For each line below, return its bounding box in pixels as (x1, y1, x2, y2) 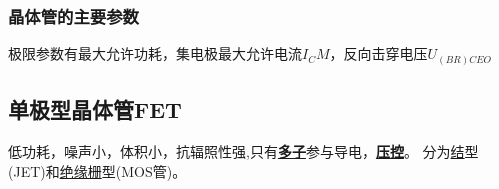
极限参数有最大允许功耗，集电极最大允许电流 (8, 43, 302, 64)
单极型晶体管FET (8, 94, 182, 125)
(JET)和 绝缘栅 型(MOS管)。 (8, 160, 187, 181)
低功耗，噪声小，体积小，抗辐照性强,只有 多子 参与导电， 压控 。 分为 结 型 (8, 140, 479, 161)
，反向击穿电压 (329, 43, 428, 64)
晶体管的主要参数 (8, 3, 139, 28)
